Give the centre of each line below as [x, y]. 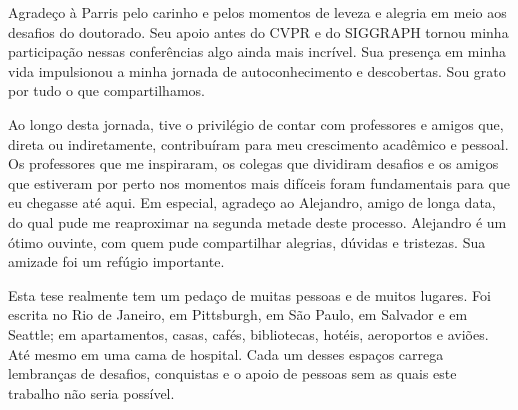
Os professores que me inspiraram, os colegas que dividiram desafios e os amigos [253, 163]
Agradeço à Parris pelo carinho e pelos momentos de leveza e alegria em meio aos [257, 12]
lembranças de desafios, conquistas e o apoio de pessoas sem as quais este [232, 373]
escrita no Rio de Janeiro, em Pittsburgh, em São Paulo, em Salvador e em [238, 314]
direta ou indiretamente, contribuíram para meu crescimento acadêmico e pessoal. [258, 143]
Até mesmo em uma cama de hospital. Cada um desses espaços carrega [226, 353]
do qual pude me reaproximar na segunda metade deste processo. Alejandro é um [257, 221]
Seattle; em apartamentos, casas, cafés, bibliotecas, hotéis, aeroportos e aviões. [248, 333]
